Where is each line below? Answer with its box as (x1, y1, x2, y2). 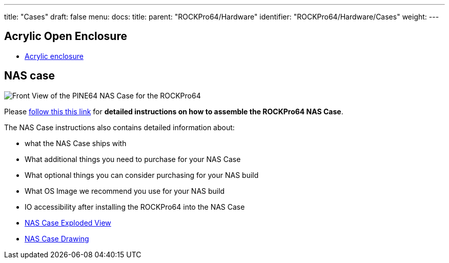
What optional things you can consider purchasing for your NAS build (25, 170, 259, 179)
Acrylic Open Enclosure (4, 30, 127, 43)
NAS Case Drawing (25, 234, 89, 243)
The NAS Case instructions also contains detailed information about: (4, 123, 235, 132)
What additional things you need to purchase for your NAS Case (25, 154, 241, 164)
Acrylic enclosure (25, 51, 84, 60)
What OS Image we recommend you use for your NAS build (25, 186, 225, 195)
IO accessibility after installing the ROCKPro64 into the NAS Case (25, 202, 245, 211)
